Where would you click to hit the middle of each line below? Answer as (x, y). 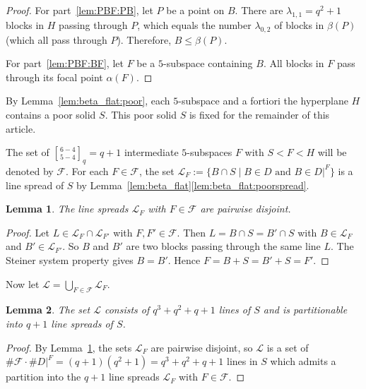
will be (332, 152)
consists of (127, 310)
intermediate (151, 152)
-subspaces (209, 152)
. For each (87, 170)
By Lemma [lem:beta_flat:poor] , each (88, 101)
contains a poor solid (51, 114)
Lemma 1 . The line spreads (67, 209)
